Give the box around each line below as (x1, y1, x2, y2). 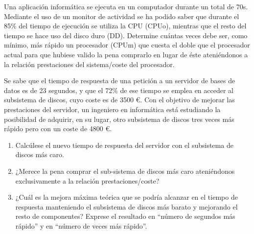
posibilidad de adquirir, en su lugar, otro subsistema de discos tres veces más (4, 114, 234, 124)
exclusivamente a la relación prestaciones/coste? (15, 175, 160, 186)
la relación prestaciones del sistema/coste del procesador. (4, 59, 175, 69)
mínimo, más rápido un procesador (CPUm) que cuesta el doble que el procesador (4, 40, 250, 50)
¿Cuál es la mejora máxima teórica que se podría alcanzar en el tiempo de (15, 192, 238, 202)
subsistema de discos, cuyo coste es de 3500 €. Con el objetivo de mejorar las (4, 94, 235, 105)
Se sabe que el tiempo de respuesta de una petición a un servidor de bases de (4, 75, 235, 86)
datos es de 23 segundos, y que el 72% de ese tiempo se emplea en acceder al (4, 85, 233, 95)
